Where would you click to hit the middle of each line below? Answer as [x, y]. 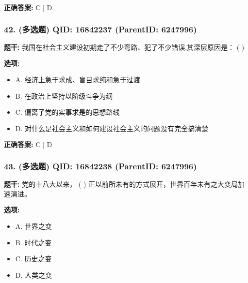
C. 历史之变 [33, 259]
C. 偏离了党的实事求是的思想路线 [67, 112]
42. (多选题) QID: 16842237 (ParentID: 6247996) [100, 29]
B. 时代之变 [33, 242]
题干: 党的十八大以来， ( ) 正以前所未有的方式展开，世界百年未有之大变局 [121, 184]
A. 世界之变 [33, 226]
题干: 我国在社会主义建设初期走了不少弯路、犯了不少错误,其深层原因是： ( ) [124, 47]
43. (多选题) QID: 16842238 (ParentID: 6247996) [100, 166]
